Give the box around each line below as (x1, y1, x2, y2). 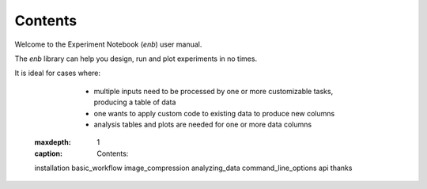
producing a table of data (93, 97, 176, 107)
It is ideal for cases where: (14, 68, 101, 78)
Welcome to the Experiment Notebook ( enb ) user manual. (14, 40, 202, 49)
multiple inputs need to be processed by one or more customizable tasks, (93, 86, 334, 96)
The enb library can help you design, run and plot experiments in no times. (14, 54, 257, 63)
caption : (34, 149, 63, 158)
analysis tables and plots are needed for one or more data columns (93, 119, 312, 129)
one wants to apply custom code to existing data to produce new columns (93, 108, 335, 118)
